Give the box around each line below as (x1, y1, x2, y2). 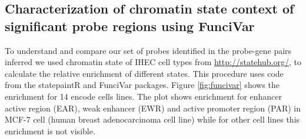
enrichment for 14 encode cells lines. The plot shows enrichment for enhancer (5, 90, 282, 102)
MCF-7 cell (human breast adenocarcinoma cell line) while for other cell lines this (5, 113, 300, 126)
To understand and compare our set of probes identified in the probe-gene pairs (5, 44, 292, 56)
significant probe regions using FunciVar (5, 16, 255, 35)
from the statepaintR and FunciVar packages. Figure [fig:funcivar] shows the (5, 79, 280, 91)
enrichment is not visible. (5, 124, 95, 137)
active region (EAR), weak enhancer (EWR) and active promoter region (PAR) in (5, 101, 301, 114)
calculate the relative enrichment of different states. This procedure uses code (5, 67, 284, 79)
